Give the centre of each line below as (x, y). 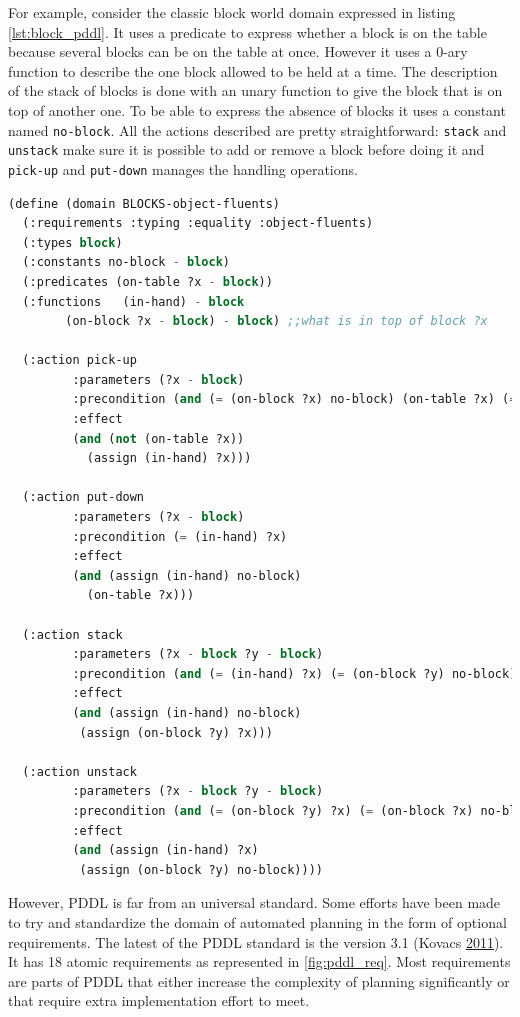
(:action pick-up (79, 360)
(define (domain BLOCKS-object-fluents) (144, 203)
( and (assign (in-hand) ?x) (165, 850)
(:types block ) (72, 242)
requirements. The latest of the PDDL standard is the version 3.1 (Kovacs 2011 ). (256, 941)
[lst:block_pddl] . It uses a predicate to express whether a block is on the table (247, 31)
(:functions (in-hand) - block (133, 301)
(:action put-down (83, 497)
